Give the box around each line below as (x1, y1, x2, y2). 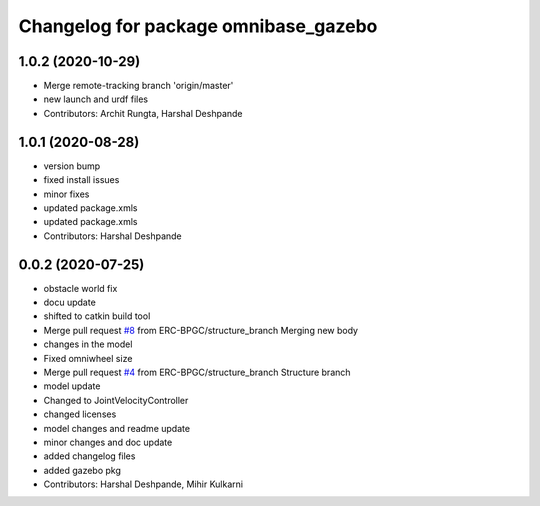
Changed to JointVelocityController (43, 394, 189, 406)
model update (43, 380, 101, 392)
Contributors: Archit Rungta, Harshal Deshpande (43, 107, 244, 119)
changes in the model (43, 338, 133, 350)
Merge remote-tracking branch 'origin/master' (43, 80, 234, 92)
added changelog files (43, 450, 136, 462)
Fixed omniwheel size (43, 352, 133, 364)
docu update (43, 296, 97, 308)
